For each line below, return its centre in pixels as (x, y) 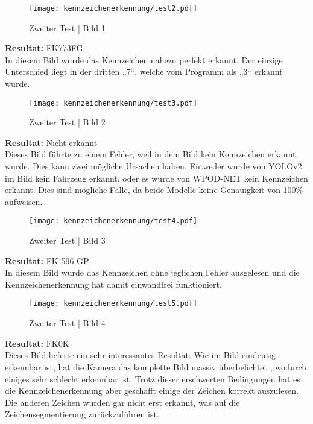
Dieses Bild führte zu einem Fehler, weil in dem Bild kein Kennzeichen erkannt (150, 154)
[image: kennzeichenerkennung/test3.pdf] (113, 103)
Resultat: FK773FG (44, 48)
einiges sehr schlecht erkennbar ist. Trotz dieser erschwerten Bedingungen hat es (153, 378)
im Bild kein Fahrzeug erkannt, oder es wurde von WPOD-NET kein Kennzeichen (156, 178)
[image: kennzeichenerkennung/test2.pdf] (113, 8)
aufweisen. (24, 201)
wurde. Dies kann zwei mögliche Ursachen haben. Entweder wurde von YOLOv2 (153, 166)
